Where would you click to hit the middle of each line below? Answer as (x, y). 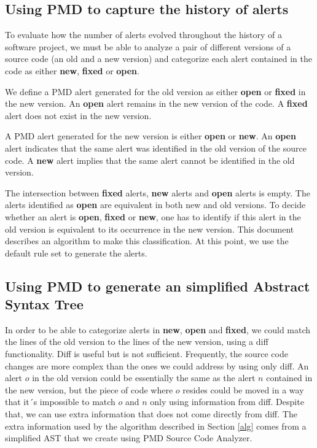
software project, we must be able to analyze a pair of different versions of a (148, 46)
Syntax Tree (44, 304)
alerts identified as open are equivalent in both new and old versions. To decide (155, 205)
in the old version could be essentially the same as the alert (144, 378)
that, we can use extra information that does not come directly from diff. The (151, 414)
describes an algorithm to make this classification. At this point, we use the (147, 241)
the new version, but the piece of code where (89, 389)
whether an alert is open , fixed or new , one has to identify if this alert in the (153, 216)
